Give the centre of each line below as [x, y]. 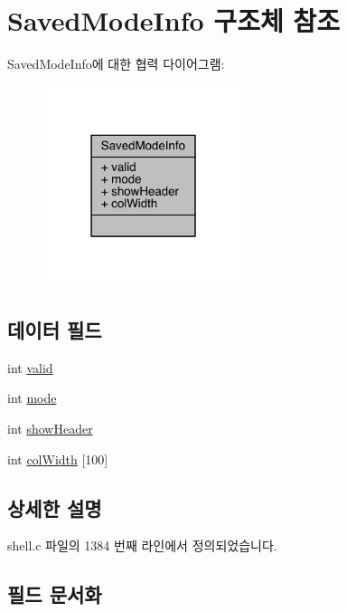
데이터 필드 [55, 330]
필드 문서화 [55, 594]
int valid [30, 367]
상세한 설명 [55, 507]
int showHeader [50, 429]
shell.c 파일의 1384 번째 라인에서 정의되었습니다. [142, 545]
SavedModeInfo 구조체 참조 [173, 20]
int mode [32, 398]
